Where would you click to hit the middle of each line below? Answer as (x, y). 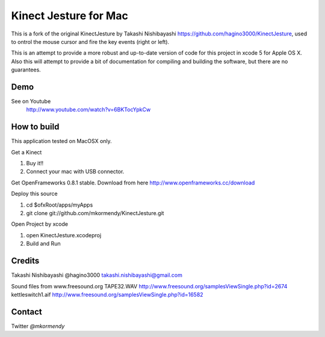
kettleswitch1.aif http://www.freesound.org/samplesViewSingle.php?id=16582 (107, 294)
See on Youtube (31, 102)
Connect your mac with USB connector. (75, 172)
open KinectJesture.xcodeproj (64, 235)
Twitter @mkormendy (38, 326)
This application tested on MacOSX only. (62, 141)
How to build (35, 127)
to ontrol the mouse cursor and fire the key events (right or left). (90, 41)
